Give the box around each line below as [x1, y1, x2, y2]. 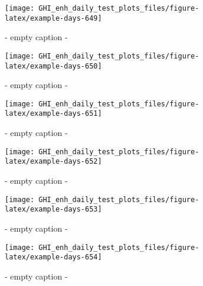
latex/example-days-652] [5, 157, 102, 166]
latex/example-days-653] [5, 205, 102, 214]
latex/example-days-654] [5, 253, 102, 262]
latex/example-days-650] [5, 61, 102, 70]
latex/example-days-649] [5, 14, 102, 22]
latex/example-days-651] [5, 109, 102, 118]
